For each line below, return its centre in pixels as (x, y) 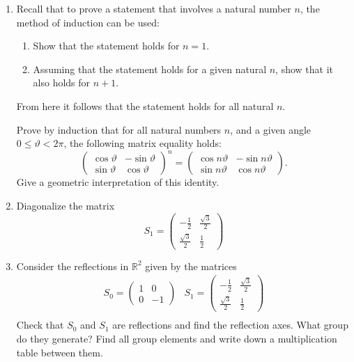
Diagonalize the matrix (66, 205)
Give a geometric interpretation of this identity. (118, 182)
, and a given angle (271, 129)
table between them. (60, 352)
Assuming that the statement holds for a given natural (150, 69)
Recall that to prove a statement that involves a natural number (154, 8)
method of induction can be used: (88, 22)
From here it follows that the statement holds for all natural (145, 105)
